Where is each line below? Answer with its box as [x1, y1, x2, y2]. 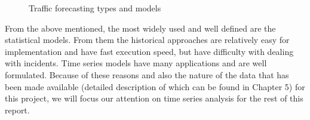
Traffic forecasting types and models [29, 2, 161, 14]
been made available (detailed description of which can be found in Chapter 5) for [5, 80, 305, 93]
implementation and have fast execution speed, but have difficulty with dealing [5, 45, 294, 57]
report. [5, 103, 30, 116]
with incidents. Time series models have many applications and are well [5, 57, 267, 69]
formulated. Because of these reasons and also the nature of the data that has [5, 68, 289, 81]
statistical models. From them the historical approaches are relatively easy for [5, 33, 290, 46]
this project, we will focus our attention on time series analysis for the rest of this [5, 92, 303, 104]
